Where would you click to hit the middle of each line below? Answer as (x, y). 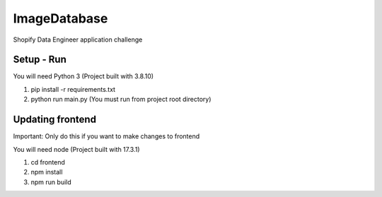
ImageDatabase (60, 18)
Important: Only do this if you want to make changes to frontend (106, 136)
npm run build (51, 182)
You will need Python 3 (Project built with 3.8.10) (83, 76)
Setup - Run (40, 60)
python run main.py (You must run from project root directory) (121, 100)
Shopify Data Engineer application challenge (78, 40)
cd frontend (48, 162)
